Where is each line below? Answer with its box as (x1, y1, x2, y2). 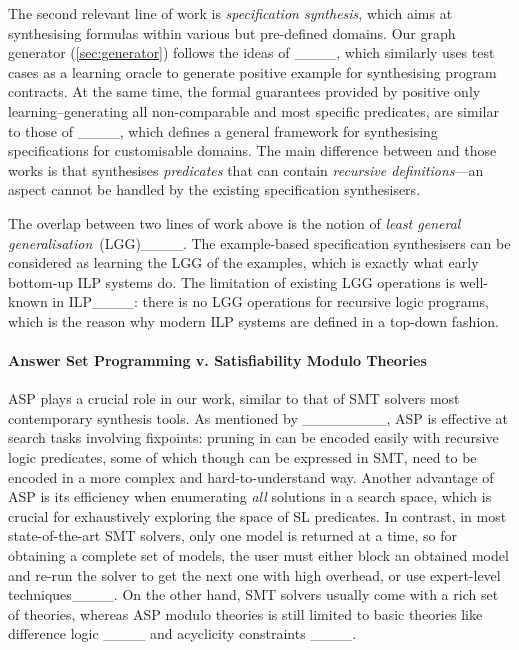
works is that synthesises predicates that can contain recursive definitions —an (8, 159, 484, 180)
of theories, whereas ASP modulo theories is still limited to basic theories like (8, 603, 483, 624)
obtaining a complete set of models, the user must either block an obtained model (8, 545, 509, 566)
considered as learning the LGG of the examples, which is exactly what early (8, 252, 479, 273)
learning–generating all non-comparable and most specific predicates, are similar (8, 100, 499, 121)
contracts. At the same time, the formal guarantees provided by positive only (8, 81, 481, 102)
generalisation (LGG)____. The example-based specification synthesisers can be (8, 232, 511, 253)
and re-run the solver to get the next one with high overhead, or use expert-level (8, 564, 501, 585)
